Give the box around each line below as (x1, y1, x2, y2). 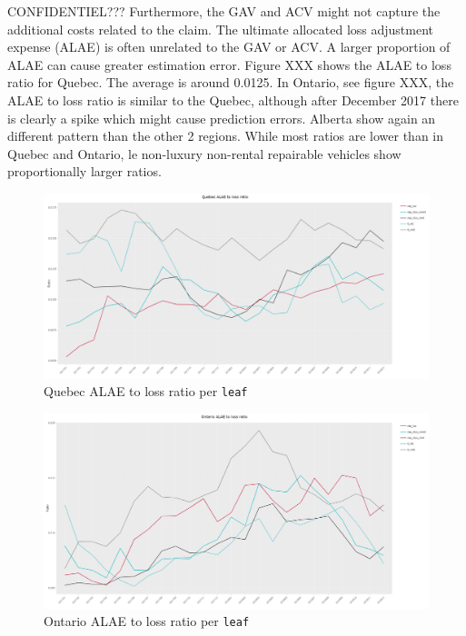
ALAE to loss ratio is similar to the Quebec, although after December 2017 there (7, 90, 459, 109)
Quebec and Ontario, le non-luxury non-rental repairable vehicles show (7, 144, 402, 163)
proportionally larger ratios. (7, 162, 162, 181)
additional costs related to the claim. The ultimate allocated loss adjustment (7, 19, 434, 38)
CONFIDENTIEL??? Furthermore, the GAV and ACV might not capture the (7, 2, 441, 20)
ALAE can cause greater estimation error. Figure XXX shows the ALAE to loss (7, 55, 451, 74)
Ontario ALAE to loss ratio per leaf (44, 611, 250, 631)
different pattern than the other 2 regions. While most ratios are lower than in (7, 126, 444, 145)
